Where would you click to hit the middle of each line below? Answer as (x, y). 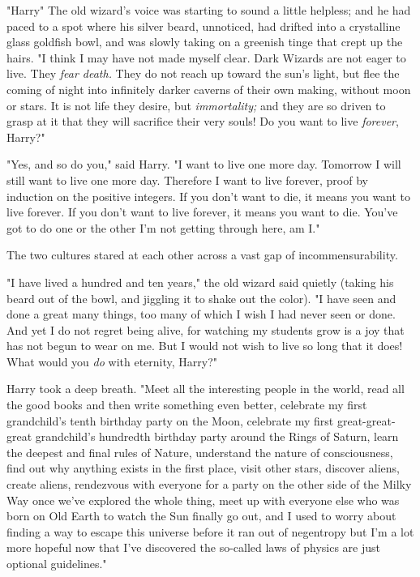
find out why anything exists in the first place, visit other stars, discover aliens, (203, 468)
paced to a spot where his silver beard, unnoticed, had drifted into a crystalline (204, 26)
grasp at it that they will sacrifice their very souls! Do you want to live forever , (203, 121)
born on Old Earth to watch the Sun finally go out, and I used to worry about (201, 516)
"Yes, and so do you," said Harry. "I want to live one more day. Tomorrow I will (204, 164)
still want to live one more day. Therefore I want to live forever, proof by (187, 180)
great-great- (366, 420)
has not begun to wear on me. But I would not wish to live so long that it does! (205, 346)
